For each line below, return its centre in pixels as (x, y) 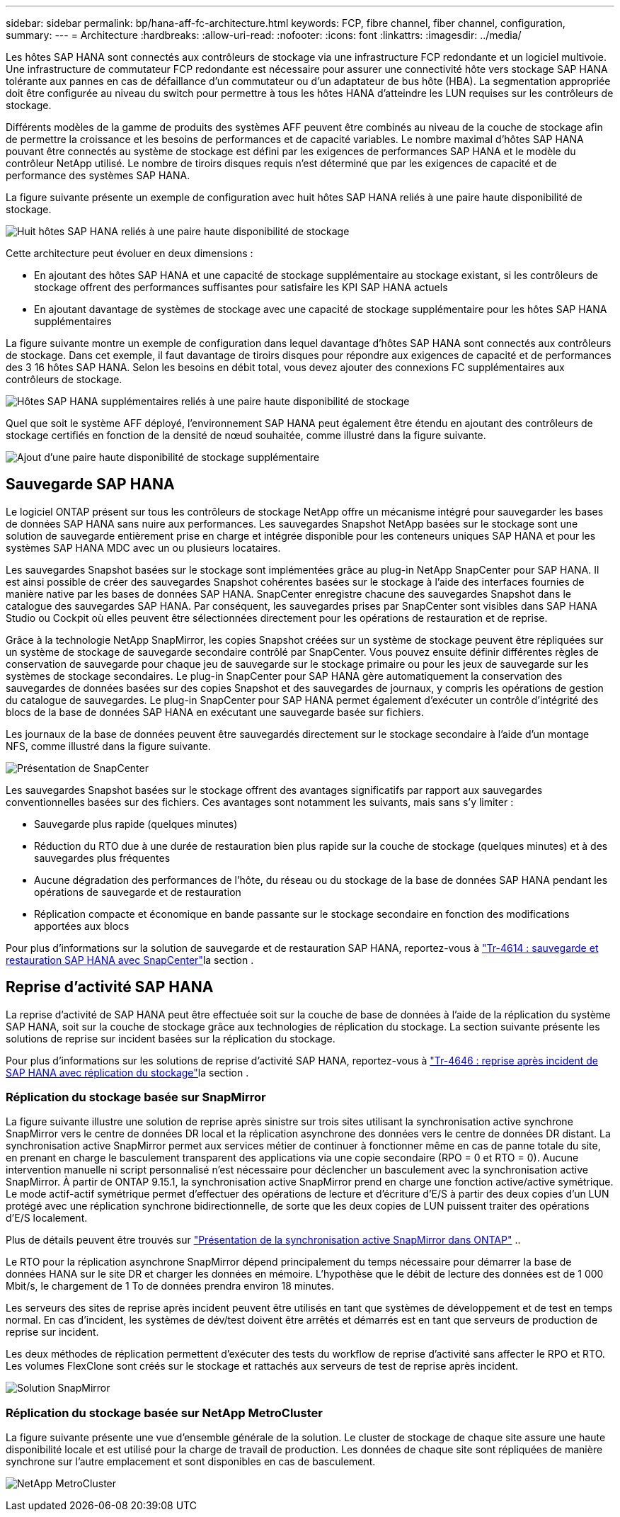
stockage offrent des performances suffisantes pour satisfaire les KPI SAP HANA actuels (241, 287)
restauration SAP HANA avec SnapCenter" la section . (130, 960)
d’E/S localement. (47, 1218)
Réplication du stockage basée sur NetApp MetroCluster (164, 1413)
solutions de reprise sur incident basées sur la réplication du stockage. (171, 1038)
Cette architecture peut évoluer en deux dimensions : (130, 253)
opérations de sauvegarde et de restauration (138, 892)
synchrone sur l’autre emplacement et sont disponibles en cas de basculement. (191, 1462)
